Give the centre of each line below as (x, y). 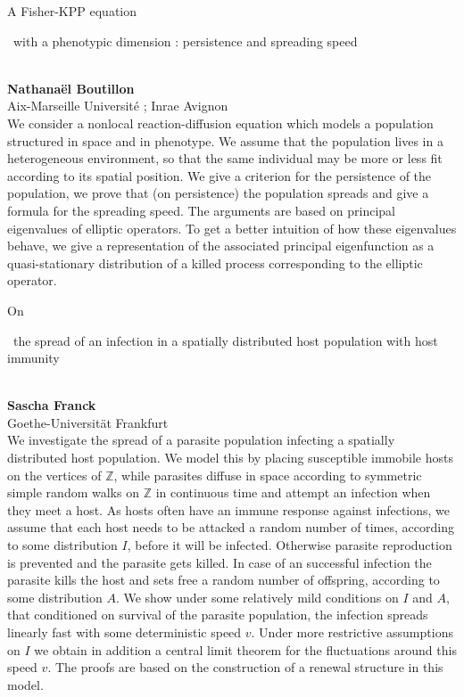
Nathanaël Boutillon (71, 88)
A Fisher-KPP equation (72, 11)
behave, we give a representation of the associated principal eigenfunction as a (221, 246)
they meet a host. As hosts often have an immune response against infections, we (229, 509)
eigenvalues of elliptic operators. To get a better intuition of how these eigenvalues (232, 228)
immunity (33, 358)
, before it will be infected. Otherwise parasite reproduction (290, 545)
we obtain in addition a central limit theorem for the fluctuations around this (245, 649)
